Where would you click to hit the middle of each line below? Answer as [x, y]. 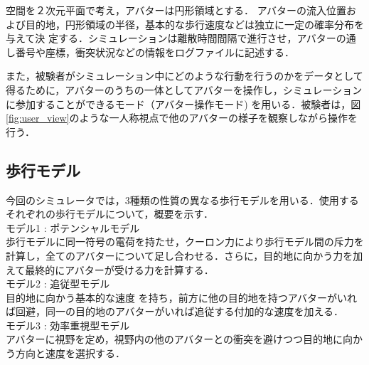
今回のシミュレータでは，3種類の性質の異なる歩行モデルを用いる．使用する [182, 200]
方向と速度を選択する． [70, 353]
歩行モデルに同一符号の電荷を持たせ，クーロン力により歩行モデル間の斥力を [185, 242]
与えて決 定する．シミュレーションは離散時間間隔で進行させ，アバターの [176, 38]
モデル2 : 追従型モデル [58, 284]
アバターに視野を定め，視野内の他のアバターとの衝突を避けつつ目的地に [175, 339]
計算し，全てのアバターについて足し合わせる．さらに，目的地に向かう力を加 [184, 255]
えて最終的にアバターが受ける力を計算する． [110, 269]
